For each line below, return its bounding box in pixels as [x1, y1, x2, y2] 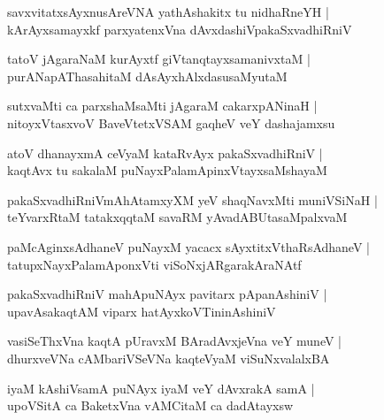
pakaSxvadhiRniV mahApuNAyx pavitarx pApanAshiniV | [7, 285, 327, 303]
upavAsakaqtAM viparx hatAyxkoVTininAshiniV [7, 302, 276, 320]
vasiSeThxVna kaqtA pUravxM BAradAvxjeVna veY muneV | [7, 332, 342, 350]
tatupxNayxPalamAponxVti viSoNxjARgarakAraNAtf [7, 255, 302, 273]
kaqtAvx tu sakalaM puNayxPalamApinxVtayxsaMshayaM [7, 161, 327, 179]
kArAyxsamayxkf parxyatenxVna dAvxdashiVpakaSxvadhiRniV [7, 19, 352, 38]
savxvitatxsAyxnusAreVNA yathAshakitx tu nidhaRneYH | [7, 3, 329, 20]
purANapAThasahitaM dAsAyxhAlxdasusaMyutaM [7, 66, 288, 85]
